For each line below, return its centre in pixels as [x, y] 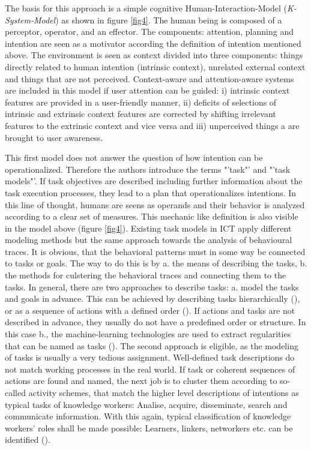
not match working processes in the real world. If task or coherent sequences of [150, 369]
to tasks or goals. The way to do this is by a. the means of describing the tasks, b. [156, 263]
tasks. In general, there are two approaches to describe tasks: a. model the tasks [152, 286]
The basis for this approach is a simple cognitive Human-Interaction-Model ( [146, 8]
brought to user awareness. [54, 137]
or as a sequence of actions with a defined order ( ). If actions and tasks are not [150, 310]
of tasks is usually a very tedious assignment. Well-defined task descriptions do [150, 357]
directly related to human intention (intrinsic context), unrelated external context [155, 66]
